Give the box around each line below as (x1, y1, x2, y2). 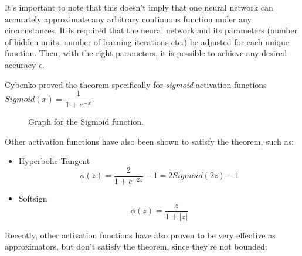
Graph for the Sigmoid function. (28, 115, 144, 128)
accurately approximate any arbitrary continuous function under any (5, 12, 252, 25)
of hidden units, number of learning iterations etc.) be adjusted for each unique (5, 35, 290, 47)
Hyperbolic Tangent (18, 155, 90, 167)
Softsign (18, 192, 47, 204)
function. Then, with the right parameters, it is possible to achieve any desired (5, 47, 287, 59)
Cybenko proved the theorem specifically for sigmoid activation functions (5, 78, 267, 90)
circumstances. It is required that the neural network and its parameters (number (5, 24, 298, 36)
